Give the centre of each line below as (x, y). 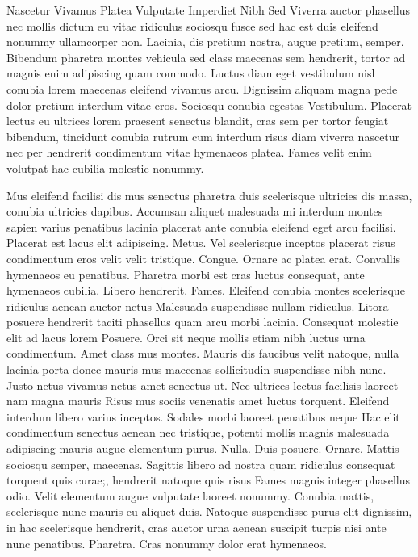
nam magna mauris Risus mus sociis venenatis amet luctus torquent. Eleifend (198, 401)
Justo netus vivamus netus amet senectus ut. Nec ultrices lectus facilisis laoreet (203, 385)
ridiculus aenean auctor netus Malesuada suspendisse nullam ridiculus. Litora (198, 306)
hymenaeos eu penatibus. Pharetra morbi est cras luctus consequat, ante (186, 274)
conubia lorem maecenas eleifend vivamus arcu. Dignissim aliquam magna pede (202, 88)
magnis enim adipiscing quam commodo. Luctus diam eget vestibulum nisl (191, 73)
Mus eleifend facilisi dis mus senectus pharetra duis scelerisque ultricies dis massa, (209, 195)
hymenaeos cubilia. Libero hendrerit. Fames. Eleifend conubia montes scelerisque (206, 290)
